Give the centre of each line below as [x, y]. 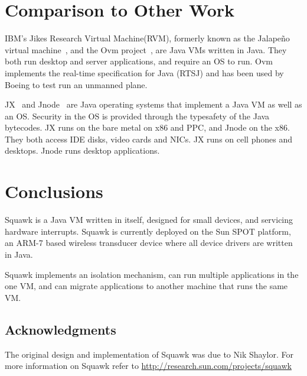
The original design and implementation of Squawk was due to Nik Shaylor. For [149, 354]
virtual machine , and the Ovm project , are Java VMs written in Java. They [146, 49]
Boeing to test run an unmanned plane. [76, 84]
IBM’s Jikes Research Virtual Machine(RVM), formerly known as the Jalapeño [147, 38]
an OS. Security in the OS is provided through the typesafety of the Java [137, 116]
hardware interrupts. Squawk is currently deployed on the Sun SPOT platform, [148, 231]
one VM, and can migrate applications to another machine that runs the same [146, 286]
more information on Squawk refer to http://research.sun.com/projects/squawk [148, 366]
